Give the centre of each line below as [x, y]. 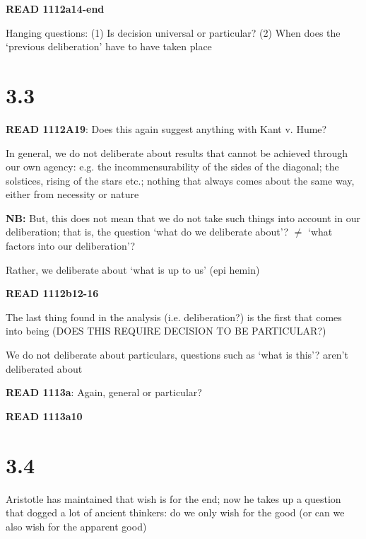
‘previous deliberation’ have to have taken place [109, 46]
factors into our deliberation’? [71, 246]
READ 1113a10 [44, 416]
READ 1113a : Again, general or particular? [104, 392]
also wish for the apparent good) [76, 526]
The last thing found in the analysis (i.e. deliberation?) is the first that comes [174, 317]
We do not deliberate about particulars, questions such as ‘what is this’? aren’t [177, 355]
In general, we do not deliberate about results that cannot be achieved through [177, 152]
